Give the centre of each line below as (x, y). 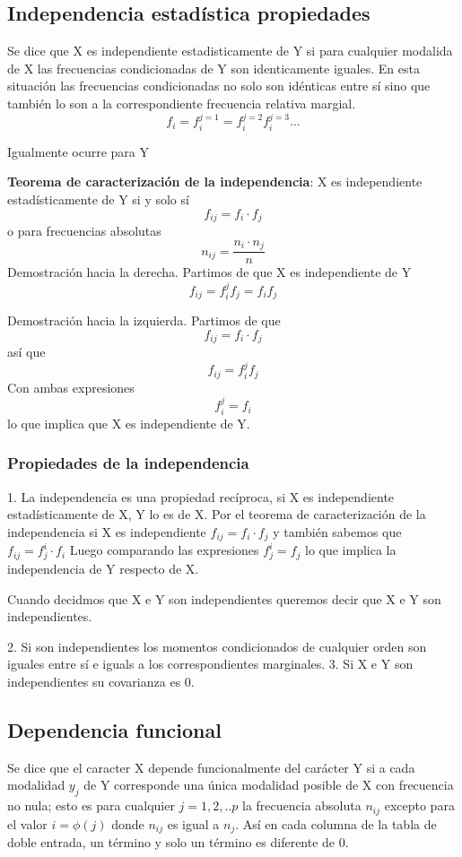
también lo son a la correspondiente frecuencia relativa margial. (182, 103)
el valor (27, 823)
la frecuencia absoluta (301, 805)
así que (26, 352)
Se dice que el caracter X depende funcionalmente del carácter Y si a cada (211, 767)
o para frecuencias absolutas (84, 231)
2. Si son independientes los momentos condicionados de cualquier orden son (217, 646)
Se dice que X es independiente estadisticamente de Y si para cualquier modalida (230, 51)
